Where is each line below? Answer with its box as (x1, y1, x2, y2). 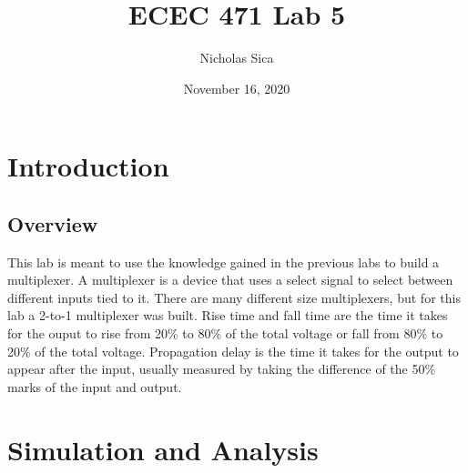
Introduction (7, 147, 169, 185)
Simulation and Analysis (7, 430, 319, 468)
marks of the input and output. (7, 377, 182, 396)
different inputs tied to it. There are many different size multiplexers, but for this (7, 287, 461, 307)
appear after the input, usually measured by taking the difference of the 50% (7, 359, 436, 378)
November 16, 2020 (183, 78, 290, 97)
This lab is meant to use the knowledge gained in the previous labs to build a (7, 252, 440, 271)
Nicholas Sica (199, 48, 274, 67)
